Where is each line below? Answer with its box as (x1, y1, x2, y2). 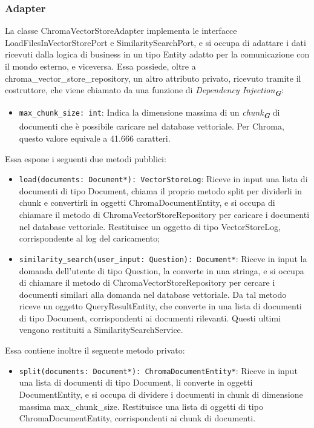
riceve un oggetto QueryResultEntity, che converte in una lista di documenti (19, 300, 302, 312)
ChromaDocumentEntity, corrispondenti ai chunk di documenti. (19, 412, 256, 424)
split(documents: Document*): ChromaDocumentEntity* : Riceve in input (19, 364, 298, 377)
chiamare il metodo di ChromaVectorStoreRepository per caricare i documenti (19, 208, 310, 221)
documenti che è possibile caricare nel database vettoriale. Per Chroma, (19, 120, 284, 133)
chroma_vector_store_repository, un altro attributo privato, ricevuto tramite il (5, 71, 301, 84)
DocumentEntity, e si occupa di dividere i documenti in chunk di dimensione (19, 387, 303, 400)
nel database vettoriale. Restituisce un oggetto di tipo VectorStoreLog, (19, 220, 281, 232)
